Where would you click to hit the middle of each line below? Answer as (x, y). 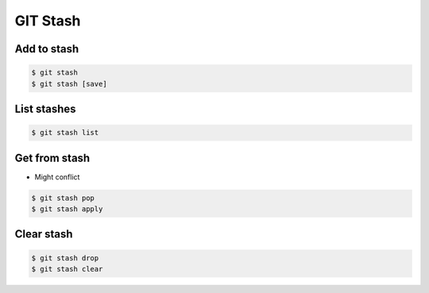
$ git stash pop (63, 198)
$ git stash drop (65, 258)
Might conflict (57, 177)
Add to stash (47, 49)
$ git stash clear (67, 269)
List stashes (45, 108)
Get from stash (52, 158)
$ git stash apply (67, 209)
